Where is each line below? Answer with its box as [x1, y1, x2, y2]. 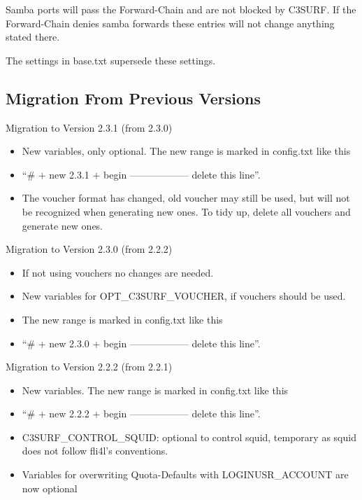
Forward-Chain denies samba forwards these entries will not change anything [6, 15, 335, 30]
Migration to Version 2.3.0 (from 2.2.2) [6, 242, 173, 256]
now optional [22, 480, 78, 495]
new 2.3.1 [49, 167, 89, 181]
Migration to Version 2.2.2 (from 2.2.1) [6, 359, 173, 374]
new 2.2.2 [49, 406, 89, 421]
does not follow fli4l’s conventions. [22, 443, 168, 458]
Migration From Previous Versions [6, 87, 261, 109]
